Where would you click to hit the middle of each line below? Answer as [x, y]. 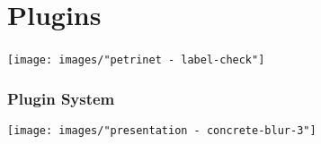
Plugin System [61, 98]
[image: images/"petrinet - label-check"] [136, 60]
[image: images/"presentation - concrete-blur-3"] [162, 131]
